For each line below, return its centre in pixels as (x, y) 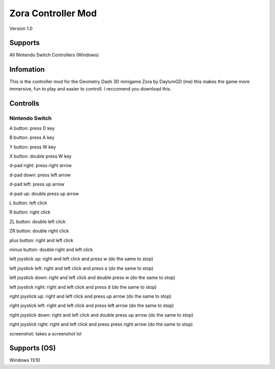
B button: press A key (32, 138)
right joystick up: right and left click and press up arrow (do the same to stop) (90, 296)
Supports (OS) (33, 348)
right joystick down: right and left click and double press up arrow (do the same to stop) (101, 315)
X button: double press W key (40, 156)
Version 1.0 (21, 28)
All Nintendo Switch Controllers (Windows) (54, 55)
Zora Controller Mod (53, 13)
